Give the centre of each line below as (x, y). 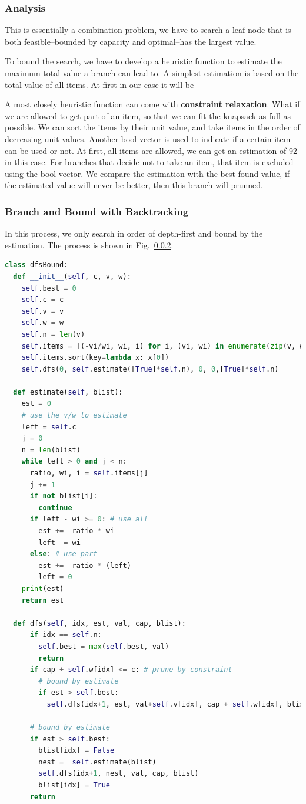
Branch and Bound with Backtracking (97, 211)
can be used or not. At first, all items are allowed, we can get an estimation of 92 (151, 150)
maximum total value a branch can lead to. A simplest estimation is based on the (152, 73)
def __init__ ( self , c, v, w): (72, 276)
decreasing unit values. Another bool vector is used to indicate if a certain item (148, 138)
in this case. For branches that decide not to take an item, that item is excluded (149, 162)
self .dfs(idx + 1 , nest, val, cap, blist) (119, 774)
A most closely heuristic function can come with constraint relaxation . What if (152, 104)
